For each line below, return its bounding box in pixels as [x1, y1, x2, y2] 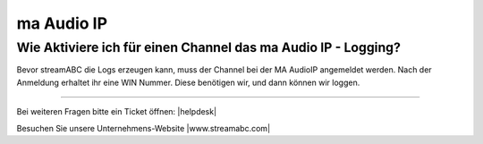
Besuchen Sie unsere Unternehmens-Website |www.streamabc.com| [16, 123, 271, 133]
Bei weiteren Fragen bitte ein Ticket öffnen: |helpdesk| [16, 106, 217, 117]
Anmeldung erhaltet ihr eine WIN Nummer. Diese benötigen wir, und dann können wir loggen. [16, 77, 360, 88]
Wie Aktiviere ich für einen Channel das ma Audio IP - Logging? [16, 39, 402, 55]
